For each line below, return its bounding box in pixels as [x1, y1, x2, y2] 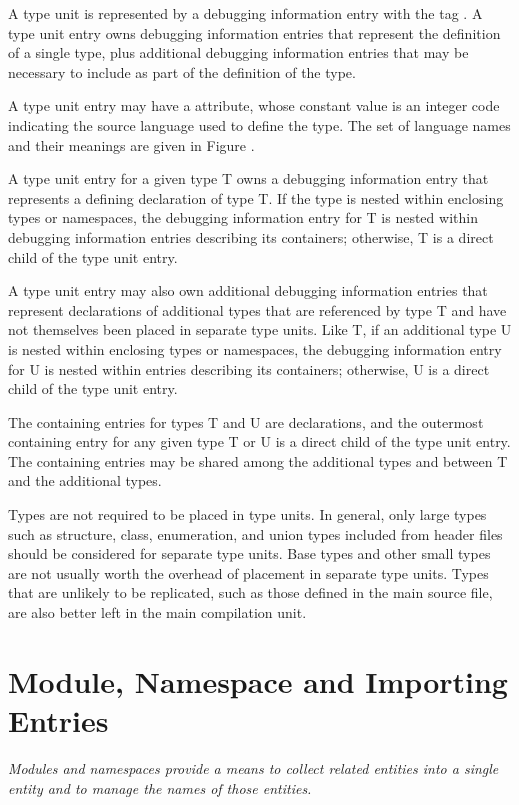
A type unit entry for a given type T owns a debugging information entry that [8, 168, 489, 189]
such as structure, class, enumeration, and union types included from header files [8, 523, 503, 544]
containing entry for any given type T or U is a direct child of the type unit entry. [8, 431, 511, 452]
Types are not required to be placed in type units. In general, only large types [8, 504, 487, 525]
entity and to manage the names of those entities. [8, 777, 312, 798]
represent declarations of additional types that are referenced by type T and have [8, 299, 507, 320]
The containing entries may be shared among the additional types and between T [8, 450, 508, 471]
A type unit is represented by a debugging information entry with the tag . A [8, 3, 483, 23]
